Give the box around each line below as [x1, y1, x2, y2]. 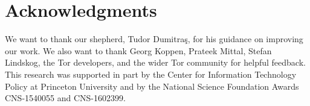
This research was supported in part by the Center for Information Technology [5, 67, 297, 80]
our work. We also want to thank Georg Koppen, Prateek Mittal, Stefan [5, 44, 272, 57]
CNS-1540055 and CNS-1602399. [5, 92, 126, 104]
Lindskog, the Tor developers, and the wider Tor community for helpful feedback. [5, 56, 306, 69]
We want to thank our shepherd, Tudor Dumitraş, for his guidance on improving [5, 33, 303, 45]
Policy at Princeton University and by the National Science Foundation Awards [5, 79, 299, 92]
